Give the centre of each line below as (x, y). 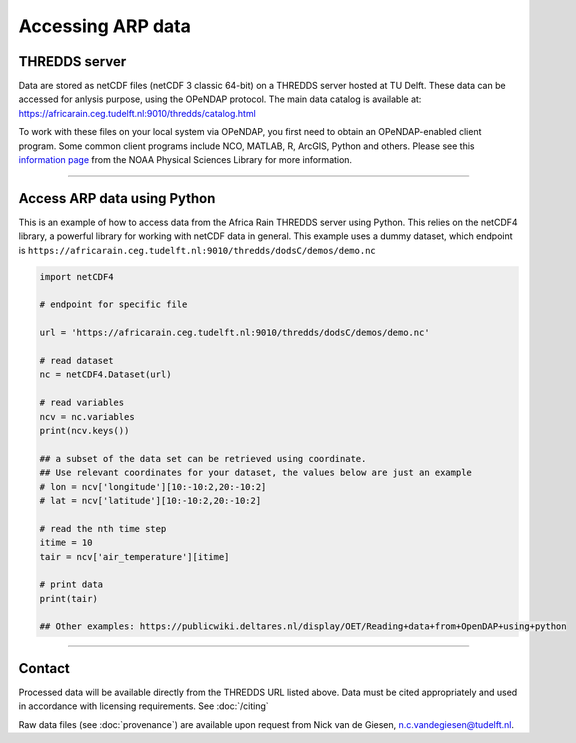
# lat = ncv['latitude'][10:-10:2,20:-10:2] (150, 500)
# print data (71, 584)
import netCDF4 (76, 276)
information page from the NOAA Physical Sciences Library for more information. (185, 160)
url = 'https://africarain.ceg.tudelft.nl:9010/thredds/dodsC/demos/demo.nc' (234, 333)
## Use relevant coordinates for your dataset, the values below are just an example (255, 473)
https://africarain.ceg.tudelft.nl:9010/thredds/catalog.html (137, 113)
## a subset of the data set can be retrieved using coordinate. (203, 458)
